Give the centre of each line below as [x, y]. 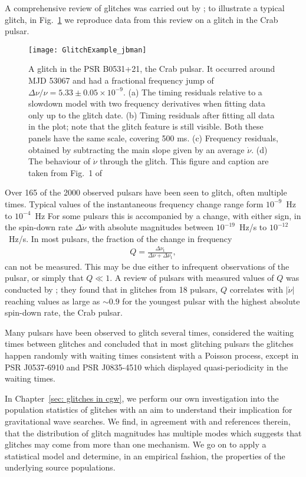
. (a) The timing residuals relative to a [193, 92]
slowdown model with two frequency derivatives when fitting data [147, 103]
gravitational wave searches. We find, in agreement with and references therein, [148, 421]
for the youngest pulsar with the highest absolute [211, 301]
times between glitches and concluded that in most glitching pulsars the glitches [149, 344]
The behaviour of [60, 161]
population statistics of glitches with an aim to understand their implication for [149, 410]
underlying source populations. [60, 467]
